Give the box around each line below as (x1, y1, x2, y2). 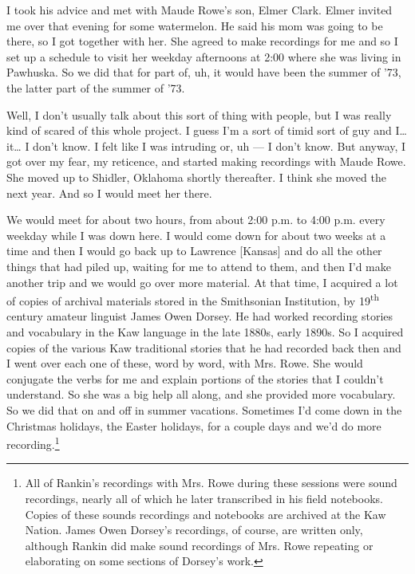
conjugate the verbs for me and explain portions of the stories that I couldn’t (6, 370, 384, 387)
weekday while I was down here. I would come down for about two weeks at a (6, 226, 386, 243)
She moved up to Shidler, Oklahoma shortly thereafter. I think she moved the (6, 168, 386, 185)
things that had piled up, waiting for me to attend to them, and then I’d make (6, 258, 391, 274)
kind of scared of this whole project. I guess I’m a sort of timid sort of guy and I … (6, 122, 407, 139)
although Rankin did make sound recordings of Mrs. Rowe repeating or (25, 537, 373, 553)
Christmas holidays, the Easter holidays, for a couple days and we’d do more (6, 417, 381, 434)
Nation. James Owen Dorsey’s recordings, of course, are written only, (25, 521, 363, 538)
